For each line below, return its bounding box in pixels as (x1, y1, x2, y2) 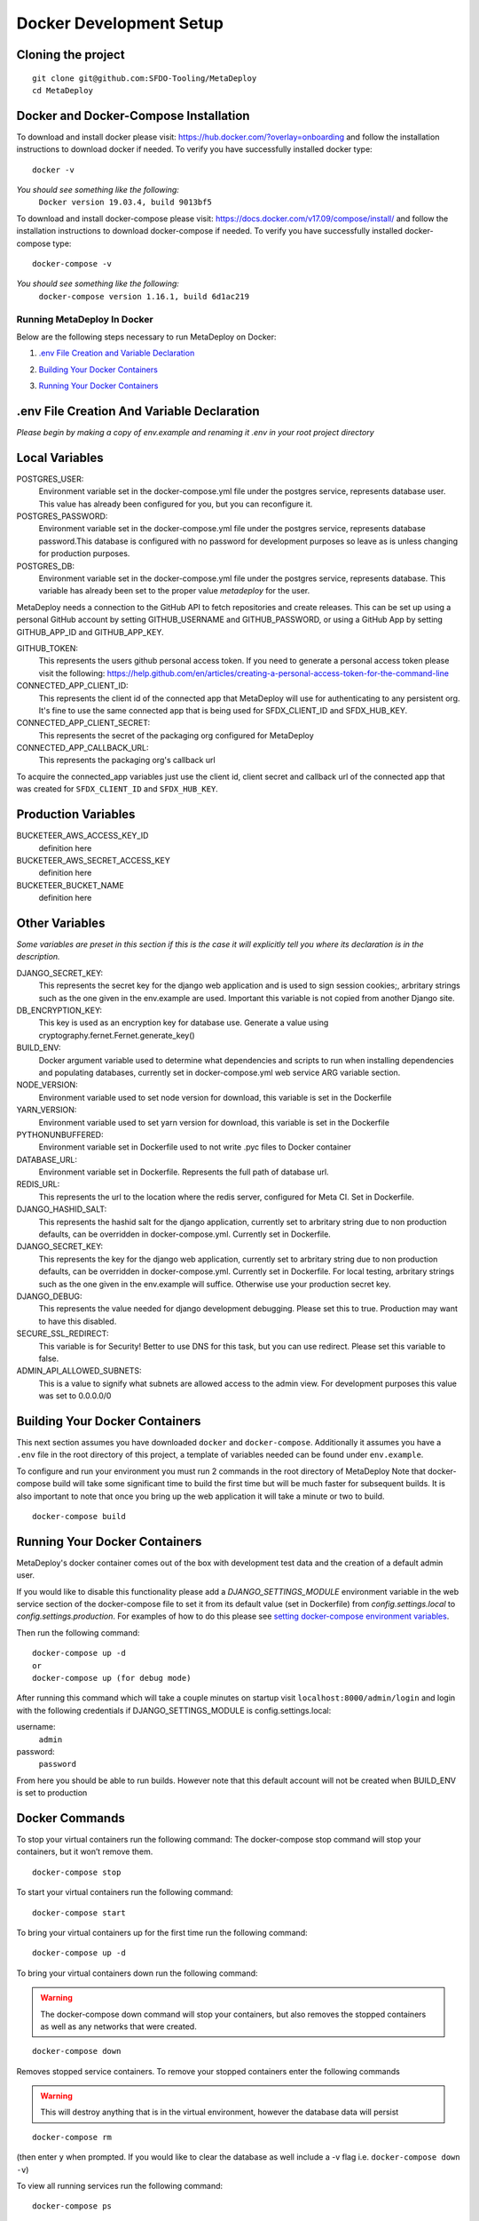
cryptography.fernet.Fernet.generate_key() (38, 1030, 195, 1040)
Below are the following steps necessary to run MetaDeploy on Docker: (16, 331, 277, 342)
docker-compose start (32, 1907, 126, 1918)
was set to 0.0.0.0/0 (38, 1390, 112, 1401)
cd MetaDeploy (32, 85, 93, 95)
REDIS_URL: (16, 1179, 60, 1190)
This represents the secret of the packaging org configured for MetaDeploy (38, 729, 314, 741)
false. (38, 1353, 59, 1364)
